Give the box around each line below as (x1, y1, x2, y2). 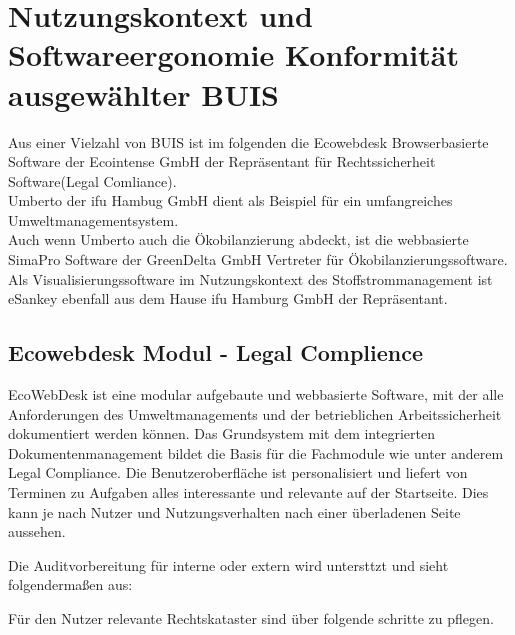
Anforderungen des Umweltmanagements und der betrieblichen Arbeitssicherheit (8, 403, 502, 424)
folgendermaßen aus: (8, 574, 133, 595)
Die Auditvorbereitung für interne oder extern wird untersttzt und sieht (8, 554, 449, 575)
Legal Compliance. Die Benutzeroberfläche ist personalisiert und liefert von (8, 462, 468, 483)
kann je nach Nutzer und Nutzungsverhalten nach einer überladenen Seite (8, 501, 461, 522)
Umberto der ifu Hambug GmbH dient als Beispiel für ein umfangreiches (8, 190, 453, 211)
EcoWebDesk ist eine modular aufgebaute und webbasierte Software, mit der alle (8, 384, 504, 405)
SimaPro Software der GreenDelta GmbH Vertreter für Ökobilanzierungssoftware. (8, 249, 508, 270)
